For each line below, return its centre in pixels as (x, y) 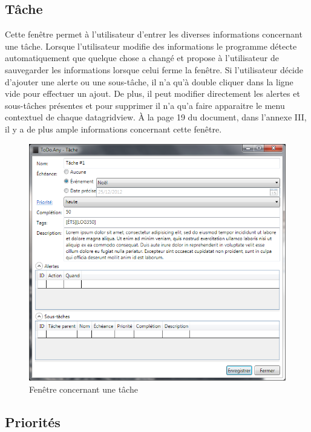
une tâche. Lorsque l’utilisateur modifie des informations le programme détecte (151, 46)
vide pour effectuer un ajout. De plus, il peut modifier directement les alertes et (152, 93)
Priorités (33, 421)
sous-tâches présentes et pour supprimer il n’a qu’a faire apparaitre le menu (145, 105)
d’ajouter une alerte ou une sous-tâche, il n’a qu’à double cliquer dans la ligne (149, 81)
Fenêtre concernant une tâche (83, 389)
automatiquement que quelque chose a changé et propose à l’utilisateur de (142, 58)
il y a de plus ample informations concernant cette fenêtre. (113, 129)
